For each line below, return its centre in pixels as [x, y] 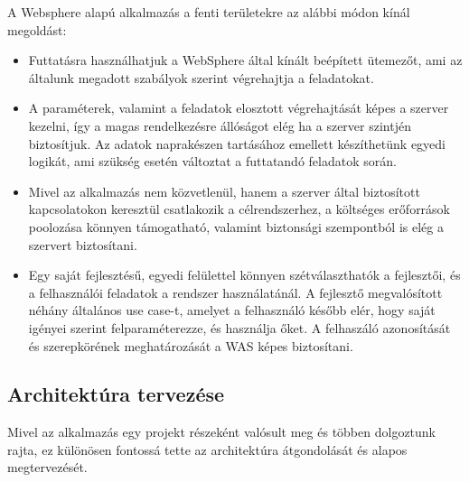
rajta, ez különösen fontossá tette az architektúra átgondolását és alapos [207, 449]
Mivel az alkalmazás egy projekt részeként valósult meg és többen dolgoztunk [222, 432]
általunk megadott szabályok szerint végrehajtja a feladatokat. [201, 77]
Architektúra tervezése [116, 394]
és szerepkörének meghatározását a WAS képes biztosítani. [191, 345]
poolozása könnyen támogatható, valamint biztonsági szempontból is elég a [236, 226]
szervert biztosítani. [83, 244]
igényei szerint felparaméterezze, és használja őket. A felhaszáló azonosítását [239, 327]
